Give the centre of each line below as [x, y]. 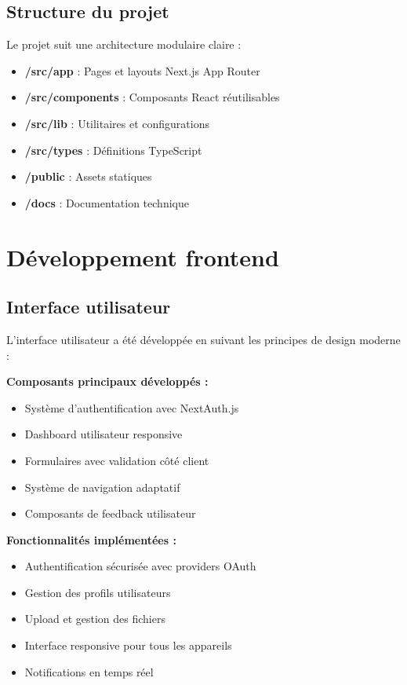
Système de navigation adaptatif [102, 487]
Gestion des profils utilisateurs [98, 592]
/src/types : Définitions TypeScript [113, 150]
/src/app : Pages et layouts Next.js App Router [142, 70]
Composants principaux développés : [107, 381]
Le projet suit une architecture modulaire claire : [124, 44]
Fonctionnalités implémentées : [91, 539]
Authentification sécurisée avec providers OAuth [140, 566]
